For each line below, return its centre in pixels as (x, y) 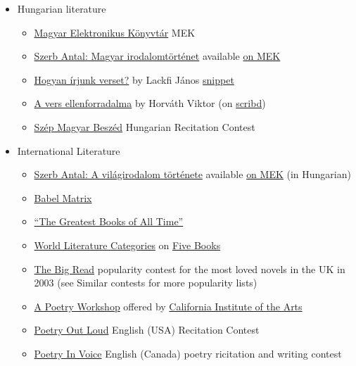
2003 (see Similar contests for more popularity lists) (146, 283)
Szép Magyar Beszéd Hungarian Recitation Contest (145, 126)
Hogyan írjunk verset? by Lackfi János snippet (134, 79)
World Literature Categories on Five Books (127, 245)
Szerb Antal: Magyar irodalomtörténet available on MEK (157, 56)
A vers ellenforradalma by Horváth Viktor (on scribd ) (150, 103)
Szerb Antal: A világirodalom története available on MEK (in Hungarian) (192, 174)
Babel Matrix (63, 197)
